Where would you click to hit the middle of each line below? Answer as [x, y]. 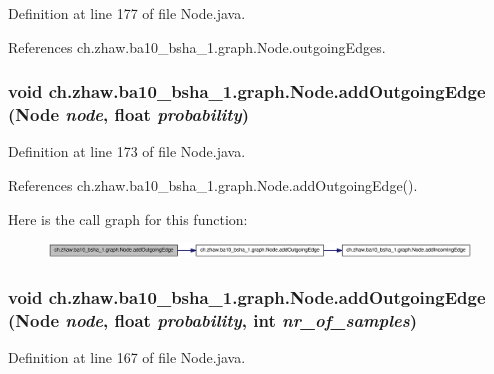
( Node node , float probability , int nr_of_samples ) [213, 319]
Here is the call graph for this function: [128, 218]
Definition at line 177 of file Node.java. [127, 13]
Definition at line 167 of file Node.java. [127, 357]
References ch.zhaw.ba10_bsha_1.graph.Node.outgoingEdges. [197, 46]
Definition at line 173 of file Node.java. [127, 151]
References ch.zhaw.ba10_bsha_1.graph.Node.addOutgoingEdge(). [213, 184]
